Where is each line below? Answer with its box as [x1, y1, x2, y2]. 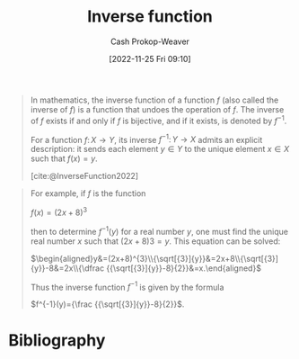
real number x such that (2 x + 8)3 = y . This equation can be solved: [30, 236, 281, 247]
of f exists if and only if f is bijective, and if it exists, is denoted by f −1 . [30, 113, 287, 126]
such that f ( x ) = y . [30, 153, 98, 164]
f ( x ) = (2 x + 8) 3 [30, 205, 88, 218]
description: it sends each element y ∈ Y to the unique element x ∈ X [30, 144, 290, 155]
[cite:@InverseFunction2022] [30, 171, 139, 182]
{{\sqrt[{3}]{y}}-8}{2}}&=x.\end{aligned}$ [106, 263, 262, 274]
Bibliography [8, 330, 106, 351]
